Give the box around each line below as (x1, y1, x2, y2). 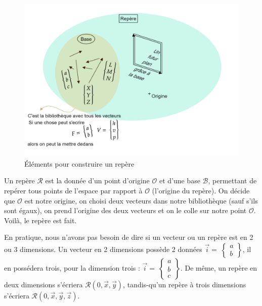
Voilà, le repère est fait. (4, 215, 77, 225)
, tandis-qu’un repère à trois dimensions (123, 279, 246, 290)
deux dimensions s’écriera (4, 279, 83, 290)
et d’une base (159, 175, 200, 186)
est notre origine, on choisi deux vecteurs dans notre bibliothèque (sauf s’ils (24, 195, 258, 206)
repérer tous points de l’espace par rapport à (4, 185, 143, 196)
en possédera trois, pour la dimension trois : (4, 263, 140, 273)
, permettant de (208, 175, 257, 186)
